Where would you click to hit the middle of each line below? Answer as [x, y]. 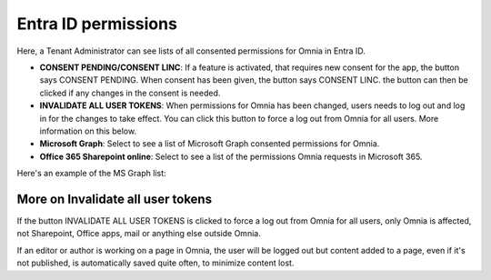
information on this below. [88, 131]
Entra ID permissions [97, 24]
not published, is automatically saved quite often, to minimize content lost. [155, 263]
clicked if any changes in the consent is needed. [130, 93]
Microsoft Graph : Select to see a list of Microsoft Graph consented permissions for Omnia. [210, 144]
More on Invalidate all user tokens [115, 199]
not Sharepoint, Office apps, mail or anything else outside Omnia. [139, 234]
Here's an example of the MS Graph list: [92, 174]
